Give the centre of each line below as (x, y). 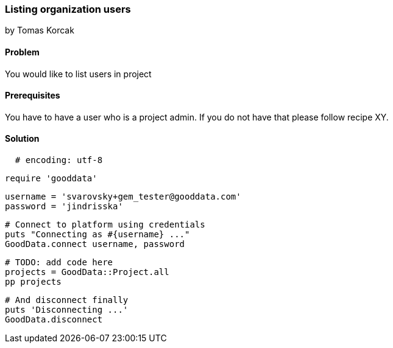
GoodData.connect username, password (95, 244)
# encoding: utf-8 (59, 160)
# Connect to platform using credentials (105, 225)
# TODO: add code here (59, 263)
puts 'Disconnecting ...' (67, 310)
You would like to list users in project (78, 74)
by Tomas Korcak (40, 30)
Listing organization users (68, 9)
